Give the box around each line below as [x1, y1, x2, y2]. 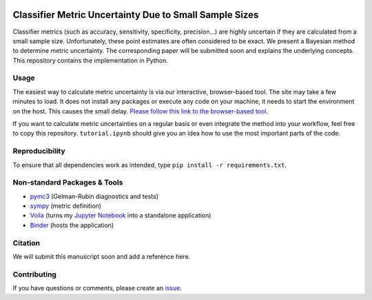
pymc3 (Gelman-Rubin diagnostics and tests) [30, 192, 158, 200]
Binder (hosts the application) [30, 221, 114, 229]
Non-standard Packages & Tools [12, 178, 123, 187]
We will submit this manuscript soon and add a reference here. [12, 252, 191, 261]
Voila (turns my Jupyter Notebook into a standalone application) [30, 211, 211, 219]
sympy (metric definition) [30, 202, 102, 210]
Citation [12, 238, 41, 248]
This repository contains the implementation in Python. [12, 56, 168, 65]
